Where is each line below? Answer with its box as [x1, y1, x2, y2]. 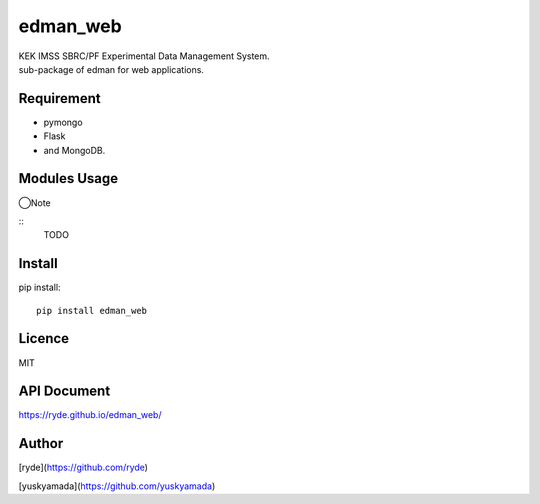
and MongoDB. [43, 144, 106, 156]
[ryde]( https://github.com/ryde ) [18, 461, 149, 474]
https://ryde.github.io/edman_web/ [18, 409, 162, 421]
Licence [18, 330, 70, 347]
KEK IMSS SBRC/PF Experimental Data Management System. [18, 50, 270, 62]
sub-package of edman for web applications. [18, 63, 205, 75]
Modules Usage [18, 170, 119, 187]
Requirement [18, 90, 102, 107]
